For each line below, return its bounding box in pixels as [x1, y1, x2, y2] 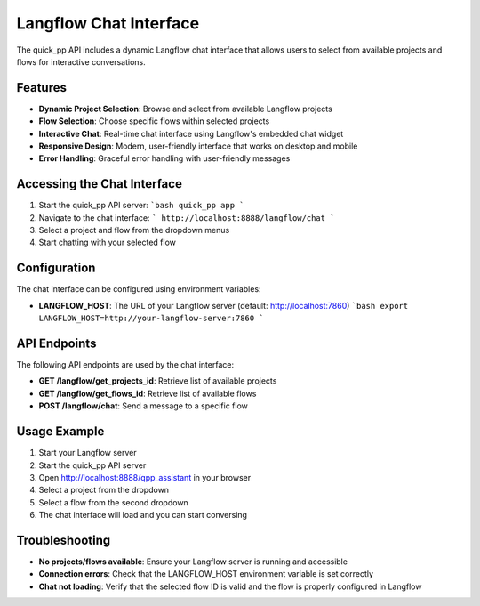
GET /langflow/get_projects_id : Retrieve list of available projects [38, 376, 277, 386]
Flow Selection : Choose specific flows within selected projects [38, 116, 270, 126]
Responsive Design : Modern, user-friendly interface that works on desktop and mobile [38, 141, 358, 151]
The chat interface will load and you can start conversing [38, 510, 248, 521]
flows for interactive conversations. [16, 56, 146, 67]
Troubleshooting [16, 532, 111, 547]
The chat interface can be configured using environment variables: [16, 284, 261, 295]
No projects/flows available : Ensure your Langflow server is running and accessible [38, 556, 348, 567]
